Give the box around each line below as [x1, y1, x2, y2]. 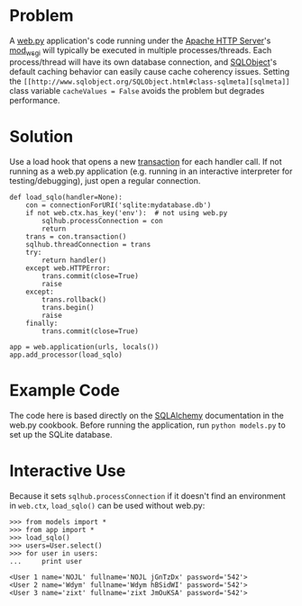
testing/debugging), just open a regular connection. [9, 175, 201, 185]
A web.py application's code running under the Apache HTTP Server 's [9, 35, 271, 46]
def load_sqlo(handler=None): [9, 193, 124, 202]
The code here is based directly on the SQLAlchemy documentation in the [9, 410, 284, 421]
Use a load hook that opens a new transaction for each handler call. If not [9, 156, 282, 167]
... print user [9, 556, 83, 565]
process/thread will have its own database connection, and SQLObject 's [9, 56, 278, 68]
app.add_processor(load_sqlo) [9, 350, 124, 359]
